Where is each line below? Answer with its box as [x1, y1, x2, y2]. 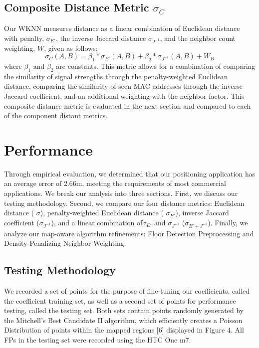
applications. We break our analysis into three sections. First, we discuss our [4, 188, 238, 198]
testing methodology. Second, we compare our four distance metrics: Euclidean [4, 197, 245, 208]
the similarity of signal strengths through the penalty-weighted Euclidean [4, 71, 228, 81]
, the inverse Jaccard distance [55, 32, 146, 43]
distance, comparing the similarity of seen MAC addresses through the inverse [4, 81, 243, 91]
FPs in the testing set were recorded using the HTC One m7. [4, 334, 191, 345]
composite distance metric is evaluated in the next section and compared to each [4, 100, 251, 111]
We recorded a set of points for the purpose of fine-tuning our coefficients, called [4, 285, 250, 296]
